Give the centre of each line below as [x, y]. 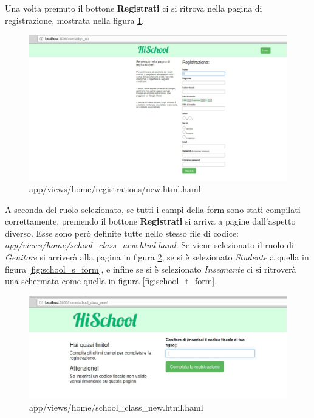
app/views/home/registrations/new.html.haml [115, 189]
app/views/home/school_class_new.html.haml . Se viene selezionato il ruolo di [149, 245]
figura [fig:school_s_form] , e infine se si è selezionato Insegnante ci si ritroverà [151, 269]
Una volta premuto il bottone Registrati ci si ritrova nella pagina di [134, 8]
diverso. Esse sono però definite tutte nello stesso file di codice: [122, 233]
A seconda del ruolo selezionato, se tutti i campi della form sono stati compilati [153, 209]
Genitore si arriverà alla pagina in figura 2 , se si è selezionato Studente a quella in [157, 257]
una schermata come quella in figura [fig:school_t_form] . [111, 281]
